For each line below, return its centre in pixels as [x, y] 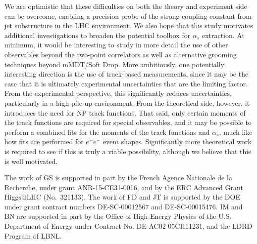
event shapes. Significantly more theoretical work [177, 142]
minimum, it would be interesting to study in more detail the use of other [116, 45]
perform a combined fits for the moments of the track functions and [107, 132]
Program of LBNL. [33, 235]
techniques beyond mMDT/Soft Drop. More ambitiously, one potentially [115, 64]
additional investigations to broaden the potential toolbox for [98, 35]
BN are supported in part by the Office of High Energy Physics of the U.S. [118, 216]
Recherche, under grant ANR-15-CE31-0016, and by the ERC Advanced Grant [124, 187]
